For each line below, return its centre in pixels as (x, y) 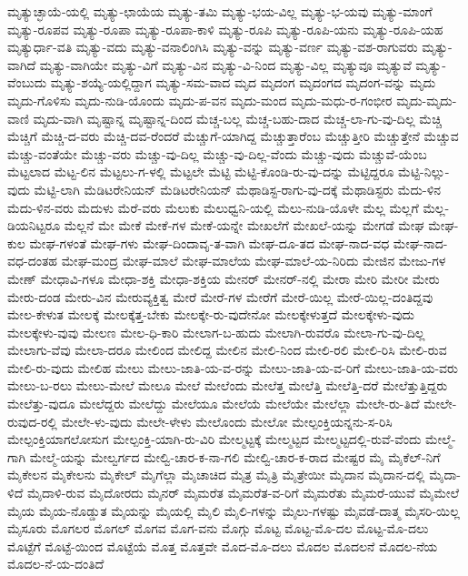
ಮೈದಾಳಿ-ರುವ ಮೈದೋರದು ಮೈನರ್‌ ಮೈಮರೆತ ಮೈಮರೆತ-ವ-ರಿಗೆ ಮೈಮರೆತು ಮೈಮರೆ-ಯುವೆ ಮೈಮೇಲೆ (243, 493)
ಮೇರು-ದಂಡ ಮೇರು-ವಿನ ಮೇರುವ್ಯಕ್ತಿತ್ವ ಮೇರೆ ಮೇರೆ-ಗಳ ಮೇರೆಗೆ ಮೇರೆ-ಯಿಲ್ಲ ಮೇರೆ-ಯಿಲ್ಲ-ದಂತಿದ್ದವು (220, 296)
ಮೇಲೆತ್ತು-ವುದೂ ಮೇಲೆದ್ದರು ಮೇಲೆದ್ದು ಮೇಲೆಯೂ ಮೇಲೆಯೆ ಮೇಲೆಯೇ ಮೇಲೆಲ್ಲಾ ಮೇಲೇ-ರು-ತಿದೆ (214, 404)
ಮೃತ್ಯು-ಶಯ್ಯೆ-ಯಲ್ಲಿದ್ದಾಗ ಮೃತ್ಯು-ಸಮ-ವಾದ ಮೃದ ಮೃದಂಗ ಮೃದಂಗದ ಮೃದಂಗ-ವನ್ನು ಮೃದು (243, 82)
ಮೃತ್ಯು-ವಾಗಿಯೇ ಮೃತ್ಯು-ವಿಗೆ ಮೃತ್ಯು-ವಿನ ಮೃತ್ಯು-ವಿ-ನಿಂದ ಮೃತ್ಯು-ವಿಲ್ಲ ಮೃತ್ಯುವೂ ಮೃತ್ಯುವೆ (225, 64)
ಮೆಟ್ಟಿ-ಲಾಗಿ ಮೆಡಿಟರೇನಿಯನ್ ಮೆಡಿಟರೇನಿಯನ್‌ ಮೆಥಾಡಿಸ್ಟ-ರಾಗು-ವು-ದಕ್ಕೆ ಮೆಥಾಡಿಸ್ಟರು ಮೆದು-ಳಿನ (238, 189)
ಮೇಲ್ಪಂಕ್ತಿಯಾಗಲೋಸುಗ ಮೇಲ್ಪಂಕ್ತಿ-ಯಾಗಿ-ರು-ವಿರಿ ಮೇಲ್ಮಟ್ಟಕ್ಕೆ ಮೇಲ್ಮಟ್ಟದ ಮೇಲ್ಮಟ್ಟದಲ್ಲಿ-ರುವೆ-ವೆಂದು (214, 439)
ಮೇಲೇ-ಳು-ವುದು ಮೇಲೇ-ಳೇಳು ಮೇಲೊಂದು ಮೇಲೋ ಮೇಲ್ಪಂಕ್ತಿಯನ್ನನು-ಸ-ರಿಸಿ (227, 421)
